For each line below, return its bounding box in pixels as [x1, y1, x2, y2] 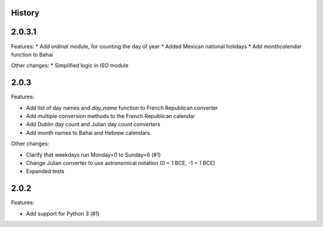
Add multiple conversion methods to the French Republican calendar [26, 113, 196, 119]
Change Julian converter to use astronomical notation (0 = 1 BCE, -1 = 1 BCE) [26, 159, 215, 166]
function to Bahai [11, 51, 53, 58]
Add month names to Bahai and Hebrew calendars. [26, 129, 152, 136]
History [11, 8, 40, 18]
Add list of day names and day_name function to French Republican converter [26, 104, 218, 111]
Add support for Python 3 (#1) [26, 210, 100, 217]
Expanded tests [26, 167, 65, 175]
